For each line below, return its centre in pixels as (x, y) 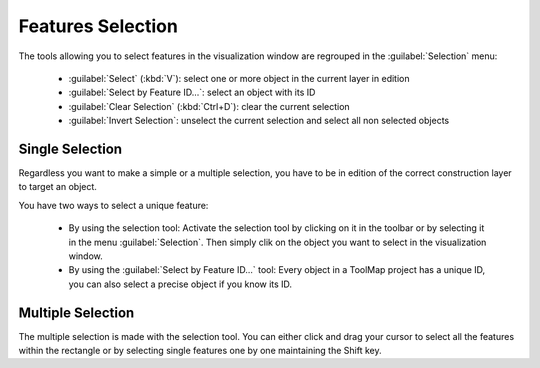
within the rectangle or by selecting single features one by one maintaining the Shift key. (200, 351)
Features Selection (98, 26)
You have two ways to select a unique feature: (113, 205)
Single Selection (70, 148)
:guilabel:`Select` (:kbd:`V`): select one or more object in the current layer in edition (239, 78)
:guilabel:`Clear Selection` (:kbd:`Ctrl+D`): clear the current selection (209, 106)
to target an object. (57, 187)
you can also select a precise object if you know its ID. (180, 284)
